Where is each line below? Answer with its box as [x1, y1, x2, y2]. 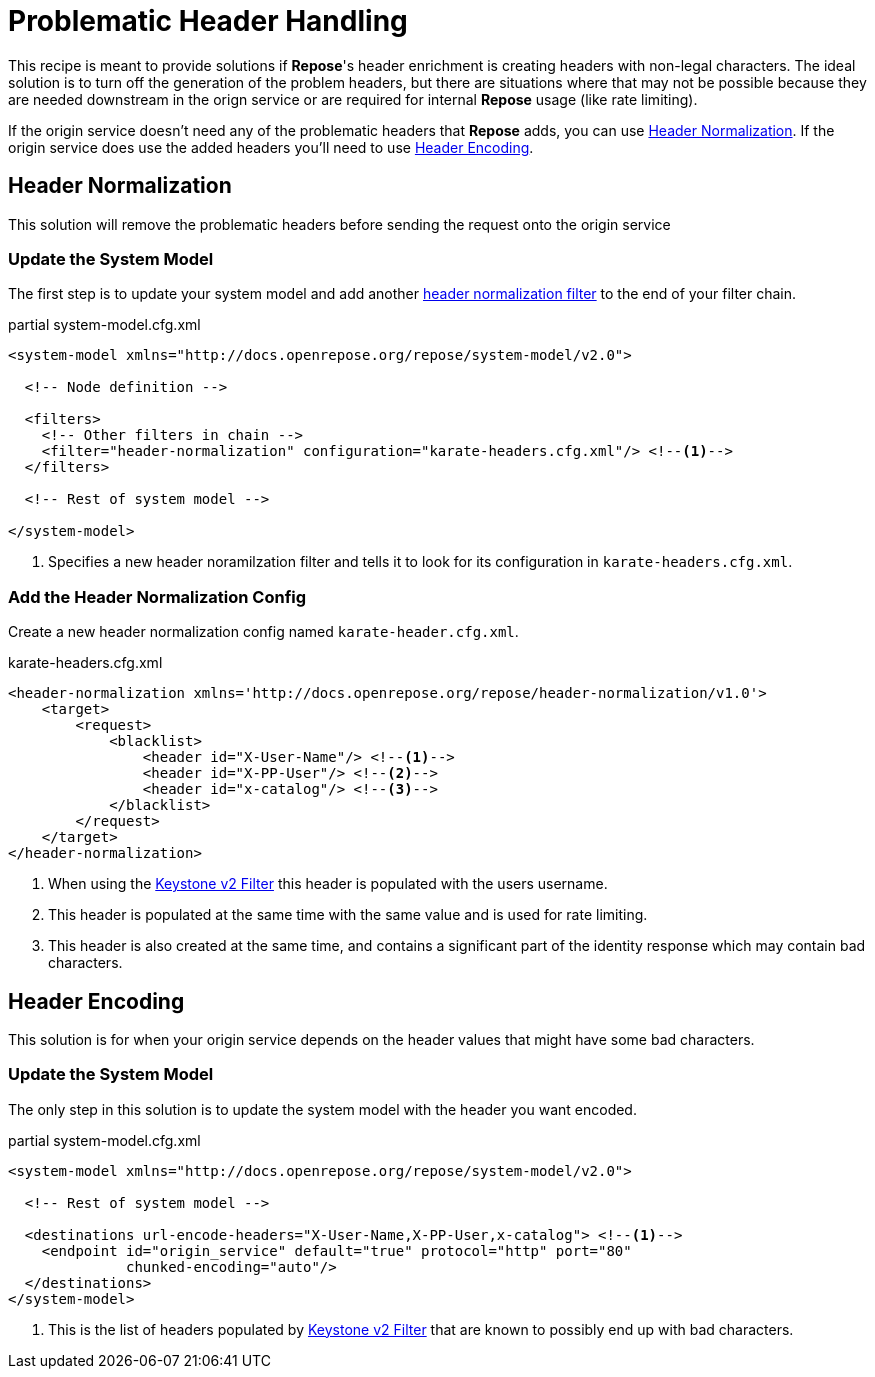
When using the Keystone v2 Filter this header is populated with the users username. [48, 875, 608, 893]
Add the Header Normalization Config [8, 586, 307, 607]
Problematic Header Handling [8, 4, 408, 38]
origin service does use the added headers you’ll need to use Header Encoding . [8, 138, 534, 156]
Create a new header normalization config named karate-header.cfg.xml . [8, 623, 519, 641]
